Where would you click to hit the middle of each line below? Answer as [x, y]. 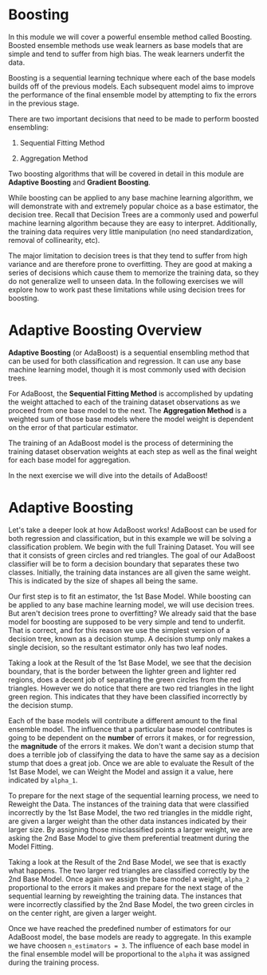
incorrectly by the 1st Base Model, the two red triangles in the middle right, [130, 812]
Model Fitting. [31, 846]
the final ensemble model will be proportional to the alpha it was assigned [129, 953]
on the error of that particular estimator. [73, 427]
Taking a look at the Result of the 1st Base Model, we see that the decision [130, 663]
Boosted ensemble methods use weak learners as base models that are [126, 45]
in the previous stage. [44, 103]
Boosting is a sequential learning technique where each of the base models [132, 78]
